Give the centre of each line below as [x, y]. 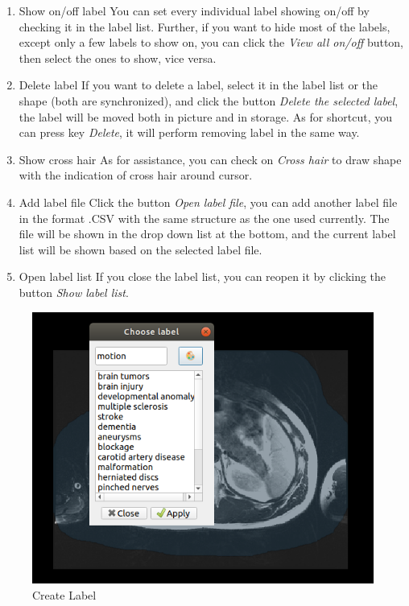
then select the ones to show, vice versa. [118, 58]
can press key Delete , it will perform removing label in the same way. [189, 132]
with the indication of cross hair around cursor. [136, 175]
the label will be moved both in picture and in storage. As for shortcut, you [205, 116]
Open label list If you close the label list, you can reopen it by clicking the [202, 276]
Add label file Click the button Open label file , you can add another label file [208, 202]
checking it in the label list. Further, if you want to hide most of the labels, [204, 26]
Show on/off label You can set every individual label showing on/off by [194, 10]
